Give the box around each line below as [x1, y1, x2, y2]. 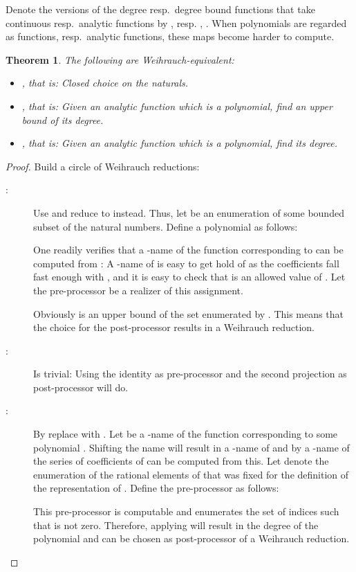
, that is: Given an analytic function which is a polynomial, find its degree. [21, 136, 337, 150]
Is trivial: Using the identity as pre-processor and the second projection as [33, 366, 347, 381]
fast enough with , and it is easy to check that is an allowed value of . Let [33, 269, 346, 284]
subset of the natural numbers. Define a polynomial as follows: [33, 219, 298, 233]
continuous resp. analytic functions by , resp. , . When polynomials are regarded [6, 15, 347, 30]
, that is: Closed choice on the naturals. [21, 75, 189, 90]
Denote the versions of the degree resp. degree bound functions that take [6, 2, 315, 16]
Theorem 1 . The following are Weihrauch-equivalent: [6, 52, 234, 66]
